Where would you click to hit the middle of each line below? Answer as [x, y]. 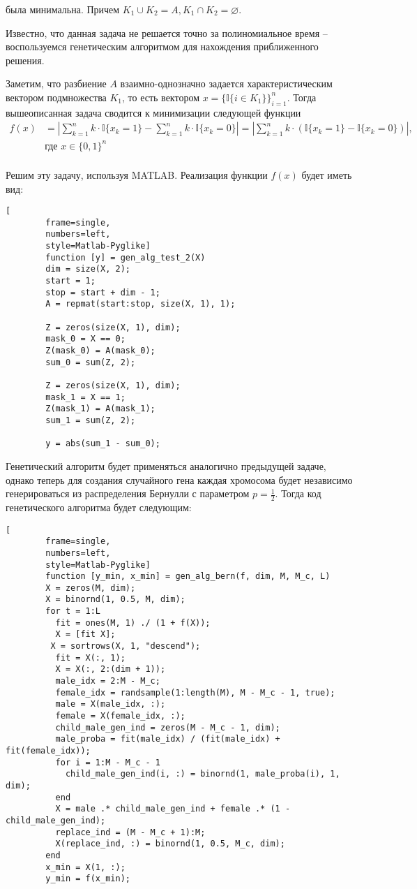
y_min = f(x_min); [88, 879]
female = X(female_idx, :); [120, 716]
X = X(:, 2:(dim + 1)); [111, 669]
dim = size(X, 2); [88, 269]
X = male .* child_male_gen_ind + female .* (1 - [173, 809]
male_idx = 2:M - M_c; [108, 681]
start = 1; [70, 281]
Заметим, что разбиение [56, 83]
